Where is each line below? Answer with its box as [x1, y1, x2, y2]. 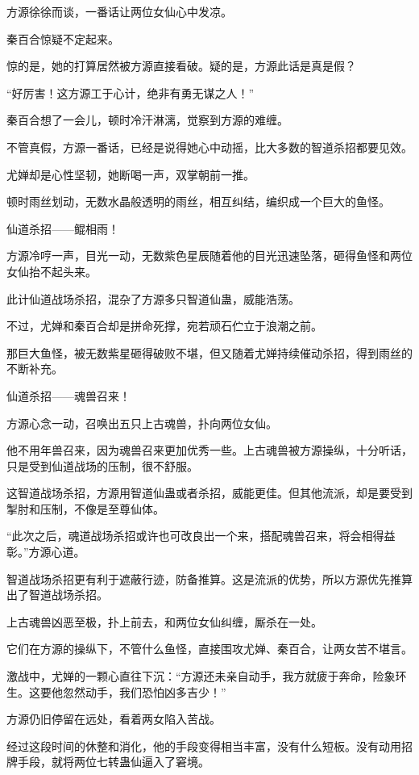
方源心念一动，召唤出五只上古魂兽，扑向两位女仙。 [6, 414, 277, 431]
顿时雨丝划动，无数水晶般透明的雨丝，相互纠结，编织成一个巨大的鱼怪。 [6, 193, 390, 210]
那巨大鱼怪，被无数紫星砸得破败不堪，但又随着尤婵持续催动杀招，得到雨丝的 [6, 344, 413, 361]
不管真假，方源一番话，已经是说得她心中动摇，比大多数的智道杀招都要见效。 [6, 138, 413, 155]
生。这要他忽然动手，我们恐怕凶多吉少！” [6, 683, 226, 700]
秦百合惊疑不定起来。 [6, 30, 119, 47]
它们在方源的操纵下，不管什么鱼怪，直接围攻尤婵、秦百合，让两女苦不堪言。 [6, 640, 413, 657]
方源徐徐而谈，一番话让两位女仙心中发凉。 [6, 3, 232, 19]
